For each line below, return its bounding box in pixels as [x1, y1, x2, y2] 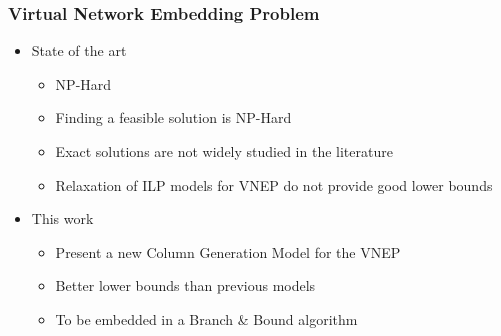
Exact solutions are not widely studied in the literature [55, 141, 393, 161]
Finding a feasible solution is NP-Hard [55, 107, 292, 128]
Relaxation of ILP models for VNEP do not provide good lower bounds [55, 174, 493, 195]
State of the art [31, 40, 127, 61]
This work [31, 208, 94, 229]
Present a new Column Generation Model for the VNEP [55, 241, 401, 262]
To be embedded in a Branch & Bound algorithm [55, 308, 358, 329]
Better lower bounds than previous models [55, 275, 316, 296]
